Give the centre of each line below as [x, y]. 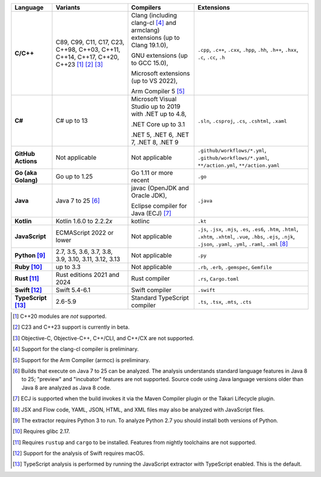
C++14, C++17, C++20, [87, 57]
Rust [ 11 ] [27, 278]
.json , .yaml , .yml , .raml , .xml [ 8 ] [243, 244]
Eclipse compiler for [159, 206]
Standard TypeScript [160, 298]
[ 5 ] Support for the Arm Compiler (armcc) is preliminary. [81, 360]
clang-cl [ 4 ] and [154, 23]
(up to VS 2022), [154, 81]
